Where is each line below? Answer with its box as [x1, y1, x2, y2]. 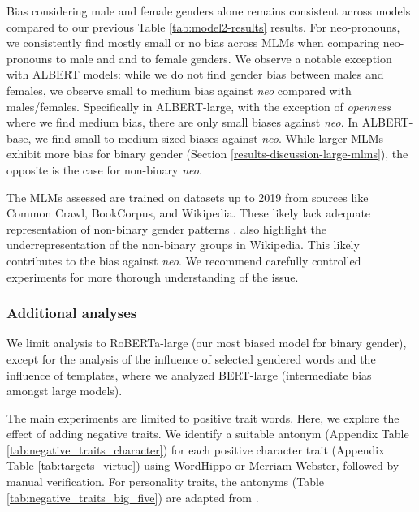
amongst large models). [6, 382, 123, 399]
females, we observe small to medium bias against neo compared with [6, 81, 352, 98]
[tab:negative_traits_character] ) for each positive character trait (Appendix [6, 441, 385, 458]
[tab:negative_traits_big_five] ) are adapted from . [6, 488, 259, 506]
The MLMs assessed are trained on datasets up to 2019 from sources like [6, 188, 369, 205]
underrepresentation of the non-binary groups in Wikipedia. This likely [6, 236, 360, 253]
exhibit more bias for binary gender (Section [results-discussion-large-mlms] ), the [6, 145, 408, 162]
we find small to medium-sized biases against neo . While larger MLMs [35, 129, 384, 146]
